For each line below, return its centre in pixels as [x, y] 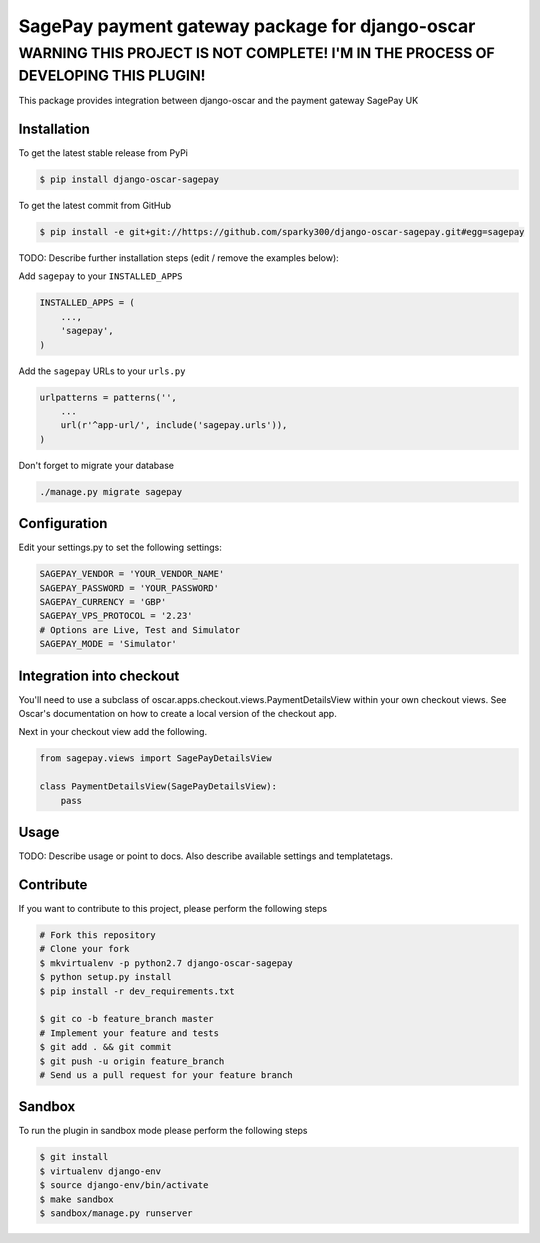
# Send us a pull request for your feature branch [166, 1074]
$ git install [74, 1157]
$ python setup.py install [105, 977]
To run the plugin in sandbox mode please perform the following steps [163, 1131]
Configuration [63, 523]
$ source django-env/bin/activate [124, 1185]
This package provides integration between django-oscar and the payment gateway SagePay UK [218, 101]
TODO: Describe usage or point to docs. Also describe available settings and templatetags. [206, 856]
